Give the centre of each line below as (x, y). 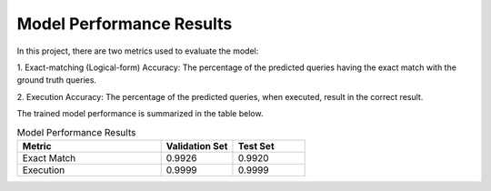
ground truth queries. (57, 80)
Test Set (256, 146)
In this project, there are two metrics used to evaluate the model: (138, 51)
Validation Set (197, 146)
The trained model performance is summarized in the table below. (140, 114)
